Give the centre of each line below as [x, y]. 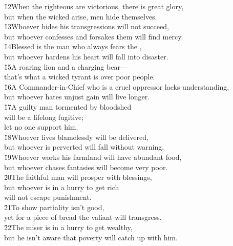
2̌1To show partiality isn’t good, [54, 207]
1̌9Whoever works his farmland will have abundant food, [93, 157]
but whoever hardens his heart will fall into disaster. [86, 56]
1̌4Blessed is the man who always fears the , [73, 46]
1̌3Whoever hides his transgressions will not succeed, [87, 26]
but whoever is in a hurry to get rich [62, 187]
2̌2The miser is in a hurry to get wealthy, [68, 227]
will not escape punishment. [48, 197]
